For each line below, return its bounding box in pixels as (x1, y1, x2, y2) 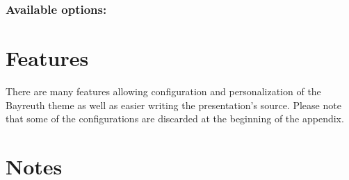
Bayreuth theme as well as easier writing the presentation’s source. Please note (6, 97, 341, 112)
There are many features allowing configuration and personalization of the (6, 83, 321, 98)
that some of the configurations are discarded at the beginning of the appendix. (6, 111, 344, 126)
